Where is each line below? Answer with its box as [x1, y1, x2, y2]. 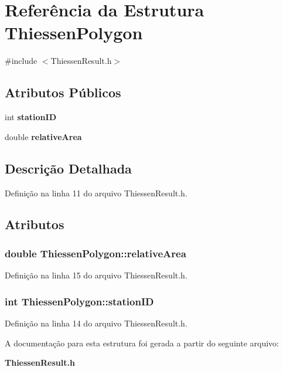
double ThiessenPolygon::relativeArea [5, 246, 186, 260]
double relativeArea [5, 130, 82, 142]
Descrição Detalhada [5, 159, 132, 177]
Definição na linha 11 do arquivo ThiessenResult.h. [5, 186, 187, 199]
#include [5, 55, 37, 67]
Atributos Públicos [5, 83, 121, 101]
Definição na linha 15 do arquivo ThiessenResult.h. [5, 269, 187, 281]
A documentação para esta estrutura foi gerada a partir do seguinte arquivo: [5, 336, 279, 349]
